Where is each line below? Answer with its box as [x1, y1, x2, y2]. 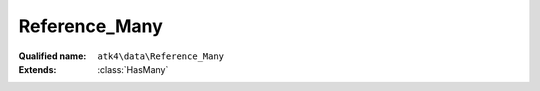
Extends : [18, 63, 57, 75]
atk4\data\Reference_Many [97, 50, 225, 62]
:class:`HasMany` [97, 63, 169, 75]
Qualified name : [18, 50, 87, 62]
